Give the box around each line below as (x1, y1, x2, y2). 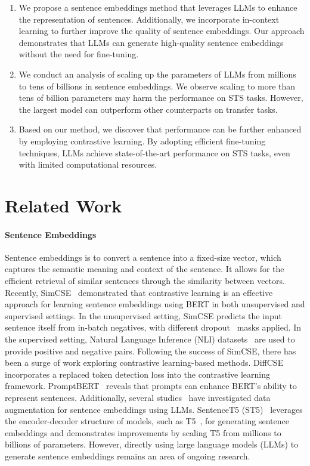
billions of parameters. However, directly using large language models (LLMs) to (5, 438, 299, 450)
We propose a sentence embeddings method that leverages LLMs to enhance (18, 1, 297, 13)
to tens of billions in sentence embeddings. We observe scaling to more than (18, 79, 296, 92)
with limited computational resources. (18, 158, 157, 171)
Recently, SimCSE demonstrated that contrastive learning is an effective (5, 286, 273, 298)
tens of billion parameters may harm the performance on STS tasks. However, (18, 91, 303, 104)
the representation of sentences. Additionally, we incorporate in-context (18, 13, 280, 25)
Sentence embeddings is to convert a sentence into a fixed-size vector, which (5, 251, 281, 263)
